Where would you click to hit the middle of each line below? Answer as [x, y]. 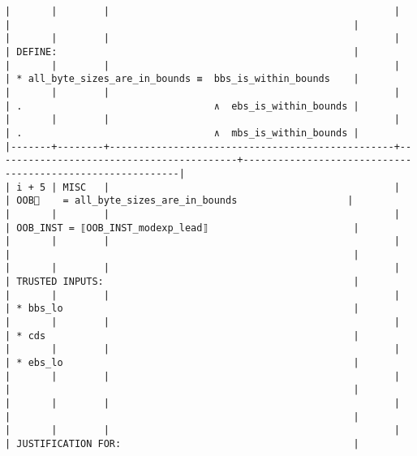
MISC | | [231, 187]
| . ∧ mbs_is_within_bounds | [182, 133]
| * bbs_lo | [182, 309]
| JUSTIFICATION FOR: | [182, 444]
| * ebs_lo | [182, 363]
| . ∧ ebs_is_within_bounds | [182, 106]
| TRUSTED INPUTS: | [182, 282]
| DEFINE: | [182, 52]
